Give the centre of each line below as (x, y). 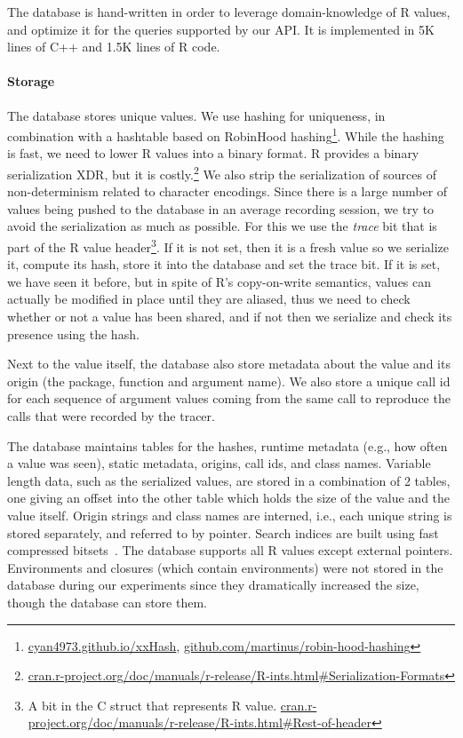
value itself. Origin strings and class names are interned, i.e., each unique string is (230, 516)
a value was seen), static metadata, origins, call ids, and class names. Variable (219, 463)
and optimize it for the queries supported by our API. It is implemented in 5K (221, 29)
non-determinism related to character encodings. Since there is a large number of (228, 191)
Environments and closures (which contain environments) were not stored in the (225, 567)
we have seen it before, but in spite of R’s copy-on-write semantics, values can (220, 281)
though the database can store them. (107, 602)
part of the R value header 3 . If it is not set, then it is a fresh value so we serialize (228, 246)
